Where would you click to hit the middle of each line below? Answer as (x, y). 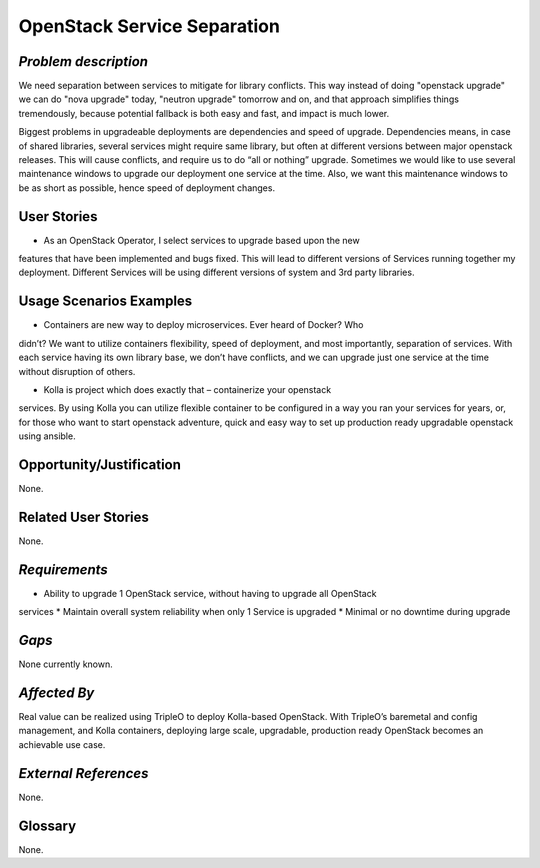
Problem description (83, 61)
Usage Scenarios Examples (105, 301)
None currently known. (66, 664)
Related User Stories (84, 516)
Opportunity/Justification (100, 464)
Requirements (63, 569)
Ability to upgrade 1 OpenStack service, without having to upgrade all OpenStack (210, 593)
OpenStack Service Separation (149, 26)
